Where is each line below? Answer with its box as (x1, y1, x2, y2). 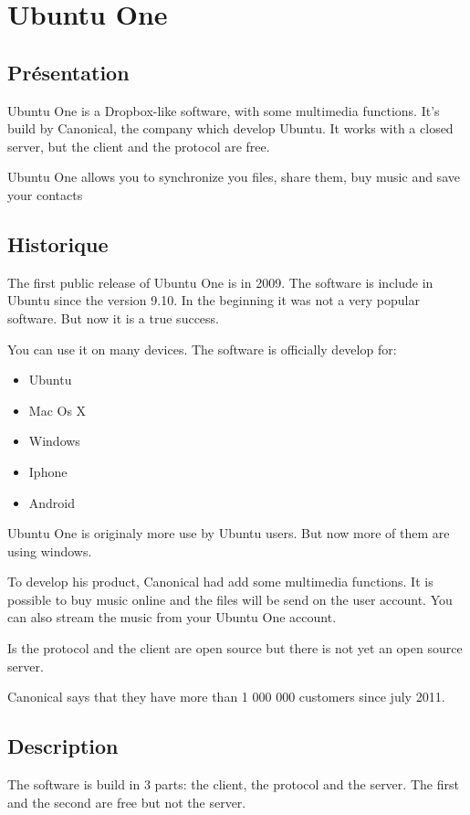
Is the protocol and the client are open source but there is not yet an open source (7, 639, 463, 658)
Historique (7, 229, 109, 258)
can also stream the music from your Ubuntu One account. (7, 608, 337, 627)
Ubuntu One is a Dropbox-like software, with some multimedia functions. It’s (7, 101, 440, 120)
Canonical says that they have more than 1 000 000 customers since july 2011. (7, 687, 445, 706)
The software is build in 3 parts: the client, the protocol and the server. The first (7, 775, 459, 794)
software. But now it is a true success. (7, 308, 219, 327)
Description (7, 732, 119, 760)
